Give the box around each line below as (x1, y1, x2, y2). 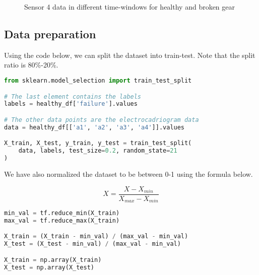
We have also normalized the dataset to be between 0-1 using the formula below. (4, 168, 253, 179)
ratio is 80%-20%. (4, 59, 58, 70)
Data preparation (4, 26, 96, 41)
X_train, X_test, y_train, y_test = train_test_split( (4, 140, 192, 147)
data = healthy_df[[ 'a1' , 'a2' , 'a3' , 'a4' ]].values (4, 123, 185, 131)
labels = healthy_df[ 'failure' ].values (4, 100, 138, 108)
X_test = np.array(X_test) (4, 263, 94, 271)
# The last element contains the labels (4, 93, 142, 100)
